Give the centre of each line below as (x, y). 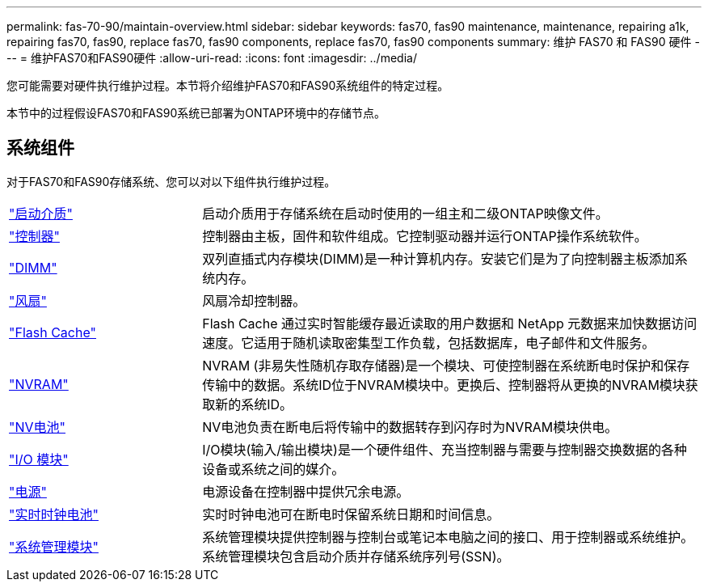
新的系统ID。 (254, 404)
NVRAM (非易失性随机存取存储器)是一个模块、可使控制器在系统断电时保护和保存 (446, 365)
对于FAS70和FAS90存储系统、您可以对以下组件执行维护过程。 (171, 181)
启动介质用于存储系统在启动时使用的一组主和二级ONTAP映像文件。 (405, 213)
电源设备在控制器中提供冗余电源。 (306, 491)
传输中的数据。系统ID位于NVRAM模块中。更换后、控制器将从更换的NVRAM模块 (444, 385)
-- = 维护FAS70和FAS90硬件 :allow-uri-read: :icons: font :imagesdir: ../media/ (212, 58)
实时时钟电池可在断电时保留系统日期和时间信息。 (351, 514)
